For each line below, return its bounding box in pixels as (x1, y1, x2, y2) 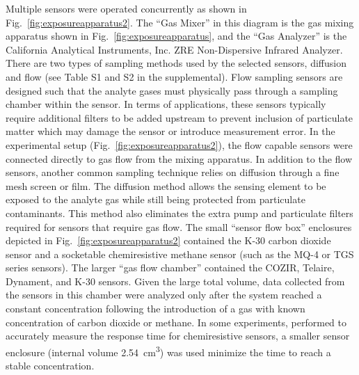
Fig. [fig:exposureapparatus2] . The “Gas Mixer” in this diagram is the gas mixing (6, 15, 354, 29)
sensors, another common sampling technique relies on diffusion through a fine (6, 165, 340, 179)
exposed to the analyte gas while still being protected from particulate (6, 192, 305, 207)
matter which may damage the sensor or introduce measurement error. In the (6, 124, 335, 138)
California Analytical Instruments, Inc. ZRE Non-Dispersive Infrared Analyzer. (6, 42, 343, 56)
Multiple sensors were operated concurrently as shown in (6, 1, 247, 15)
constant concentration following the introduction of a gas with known (6, 301, 305, 316)
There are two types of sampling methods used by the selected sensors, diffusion (6, 56, 346, 70)
